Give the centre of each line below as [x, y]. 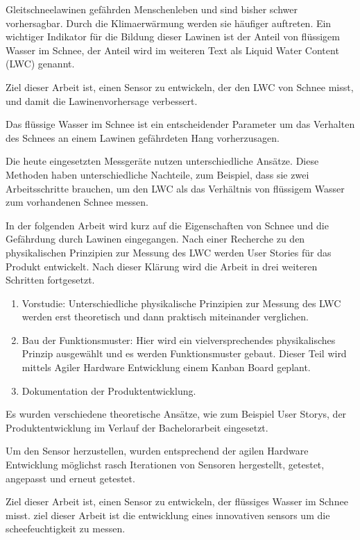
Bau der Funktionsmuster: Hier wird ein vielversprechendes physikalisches [179, 339]
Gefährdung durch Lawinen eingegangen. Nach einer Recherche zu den [155, 239]
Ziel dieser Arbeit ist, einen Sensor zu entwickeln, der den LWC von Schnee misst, [180, 87]
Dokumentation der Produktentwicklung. [109, 390]
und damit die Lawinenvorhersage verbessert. [102, 100]
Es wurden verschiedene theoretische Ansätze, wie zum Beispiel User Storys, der [176, 414]
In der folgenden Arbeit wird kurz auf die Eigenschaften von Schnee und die [167, 225]
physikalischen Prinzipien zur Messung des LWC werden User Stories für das [169, 252]
